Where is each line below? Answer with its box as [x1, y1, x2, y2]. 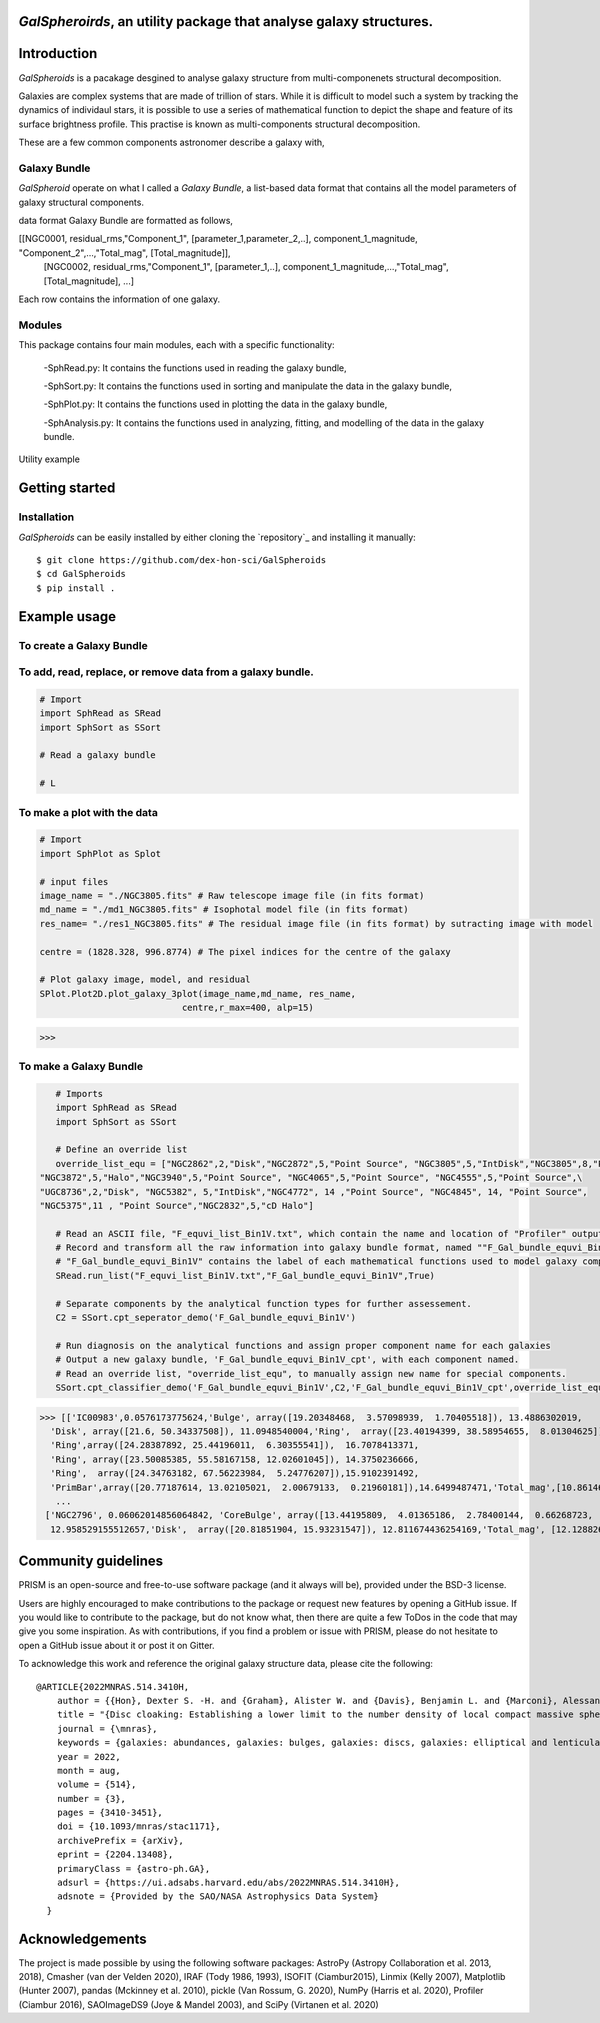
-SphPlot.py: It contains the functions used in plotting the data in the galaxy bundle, [43, 398, 388, 410]
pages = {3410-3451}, [56, 1807, 164, 1819]
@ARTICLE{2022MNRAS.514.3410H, [36, 1681, 190, 1692]
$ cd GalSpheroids [36, 568, 127, 580]
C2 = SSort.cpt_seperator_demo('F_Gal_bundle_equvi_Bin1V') [55, 1312, 357, 1324]
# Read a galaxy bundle [39, 750, 157, 761]
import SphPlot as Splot [39, 848, 162, 859]
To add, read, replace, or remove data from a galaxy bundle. [18, 665, 314, 679]
